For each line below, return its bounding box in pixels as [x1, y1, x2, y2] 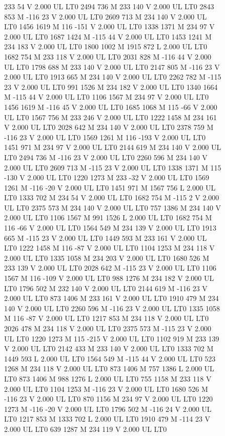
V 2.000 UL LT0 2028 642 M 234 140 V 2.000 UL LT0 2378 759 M [4, 122, 214, 132]
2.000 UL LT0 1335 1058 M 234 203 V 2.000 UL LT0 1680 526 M [4, 252, 210, 263]
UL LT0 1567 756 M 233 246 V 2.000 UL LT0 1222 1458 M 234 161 [4, 111, 217, 122]
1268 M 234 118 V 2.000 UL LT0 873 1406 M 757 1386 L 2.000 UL [4, 363, 214, 374]
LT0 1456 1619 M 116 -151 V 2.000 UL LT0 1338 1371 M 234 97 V [4, 21, 215, 32]
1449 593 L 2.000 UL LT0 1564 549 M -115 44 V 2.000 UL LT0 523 [4, 353, 216, 364]
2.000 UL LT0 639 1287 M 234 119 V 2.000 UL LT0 [4, 423, 167, 434]
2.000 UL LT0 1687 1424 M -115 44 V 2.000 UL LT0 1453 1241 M [4, 31, 212, 42]
